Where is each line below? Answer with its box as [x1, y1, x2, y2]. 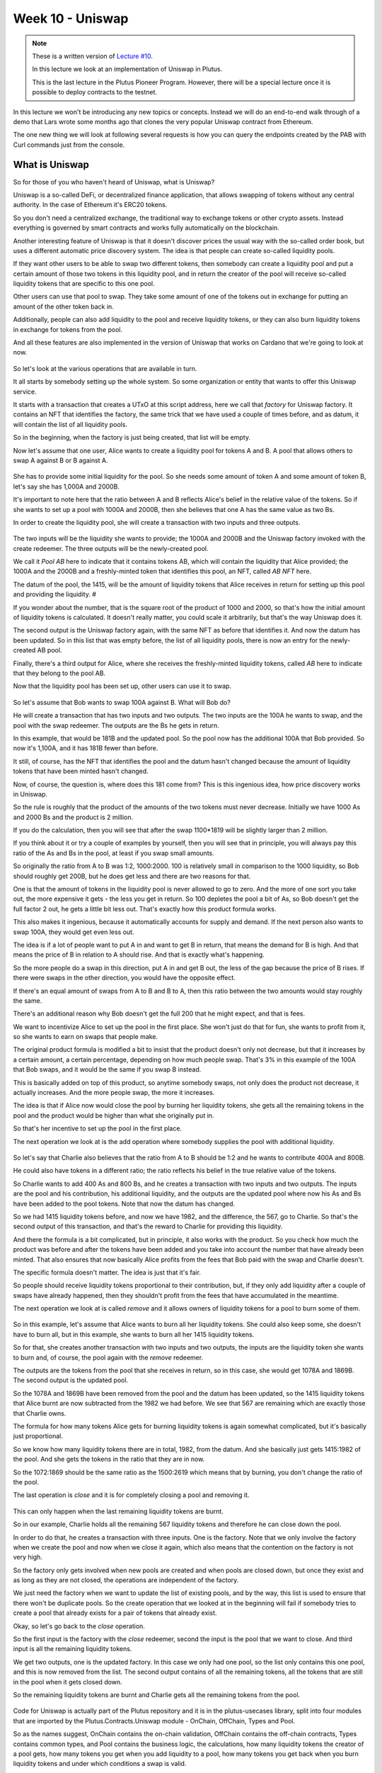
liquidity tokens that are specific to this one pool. [13, 279, 155, 288]
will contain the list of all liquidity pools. [13, 420, 127, 428]
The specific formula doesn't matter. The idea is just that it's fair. [13, 1268, 202, 1277]
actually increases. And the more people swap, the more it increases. [13, 1089, 215, 1097]
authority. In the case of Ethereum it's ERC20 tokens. [13, 201, 168, 209]
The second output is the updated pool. [13, 1376, 129, 1384]
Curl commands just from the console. [13, 140, 125, 149]
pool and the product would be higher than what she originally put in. [13, 1111, 214, 1120]
